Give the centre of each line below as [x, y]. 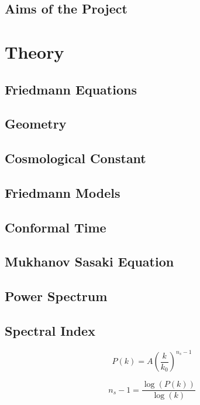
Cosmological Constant [75, 158]
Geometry [36, 124]
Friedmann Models [63, 192]
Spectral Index [50, 331]
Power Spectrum [56, 296]
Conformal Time [56, 227]
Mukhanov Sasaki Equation [89, 261]
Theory [35, 51]
